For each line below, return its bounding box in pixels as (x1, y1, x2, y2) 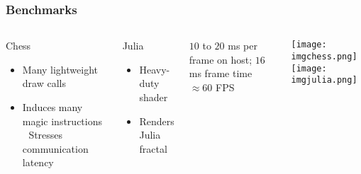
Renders (139, 113, 174, 128)
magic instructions (22, 113, 102, 128)
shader (139, 90, 168, 104)
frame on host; (189, 52, 252, 66)
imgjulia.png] (291, 75, 357, 86)
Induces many (22, 100, 83, 114)
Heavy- (139, 62, 170, 76)
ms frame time (189, 66, 252, 81)
